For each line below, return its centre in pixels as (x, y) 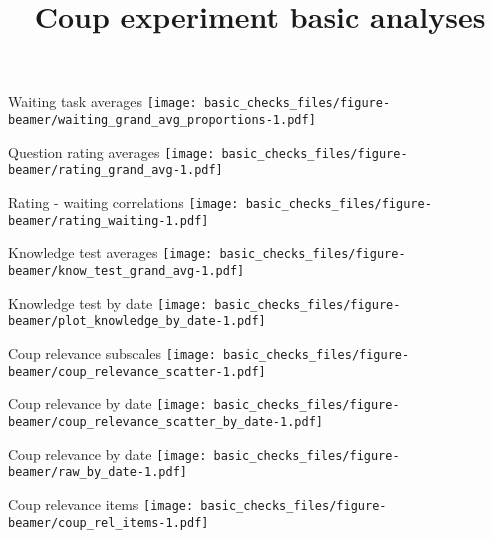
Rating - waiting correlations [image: (123, 202)
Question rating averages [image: (111, 151)
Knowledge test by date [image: (108, 302)
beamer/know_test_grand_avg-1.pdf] (126, 270)
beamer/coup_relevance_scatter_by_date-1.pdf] (165, 421)
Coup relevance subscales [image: (112, 352)
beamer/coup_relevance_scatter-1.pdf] (137, 371)
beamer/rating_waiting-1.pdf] (108, 220)
